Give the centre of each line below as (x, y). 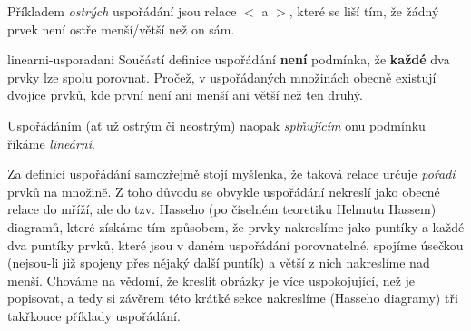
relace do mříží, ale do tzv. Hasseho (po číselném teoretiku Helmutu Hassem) (222, 209)
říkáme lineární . (51, 143)
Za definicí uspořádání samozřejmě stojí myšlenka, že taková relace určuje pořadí (231, 174)
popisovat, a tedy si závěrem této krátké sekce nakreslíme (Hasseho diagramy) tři (233, 298)
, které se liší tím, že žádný (364, 11)
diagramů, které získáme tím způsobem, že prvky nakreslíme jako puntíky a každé (236, 226)
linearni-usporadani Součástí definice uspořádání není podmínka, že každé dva (229, 59)
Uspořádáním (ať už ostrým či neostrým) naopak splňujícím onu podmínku (216, 125)
